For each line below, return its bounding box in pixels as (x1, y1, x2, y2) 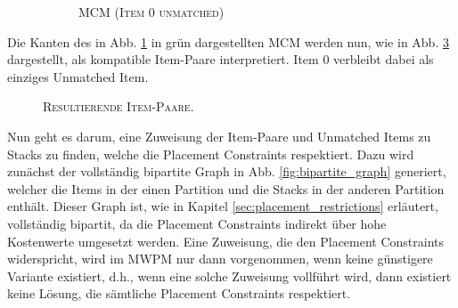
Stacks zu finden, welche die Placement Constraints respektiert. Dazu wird (7, 144, 414, 163)
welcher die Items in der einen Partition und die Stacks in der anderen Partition (7, 179, 445, 198)
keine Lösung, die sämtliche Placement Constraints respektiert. (7, 284, 351, 303)
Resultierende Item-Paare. (43, 97, 194, 116)
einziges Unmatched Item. (7, 67, 149, 85)
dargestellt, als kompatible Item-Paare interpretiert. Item (7, 50, 319, 69)
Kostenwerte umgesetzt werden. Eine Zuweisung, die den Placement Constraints (7, 231, 445, 250)
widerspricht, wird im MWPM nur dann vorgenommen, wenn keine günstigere (7, 249, 433, 268)
